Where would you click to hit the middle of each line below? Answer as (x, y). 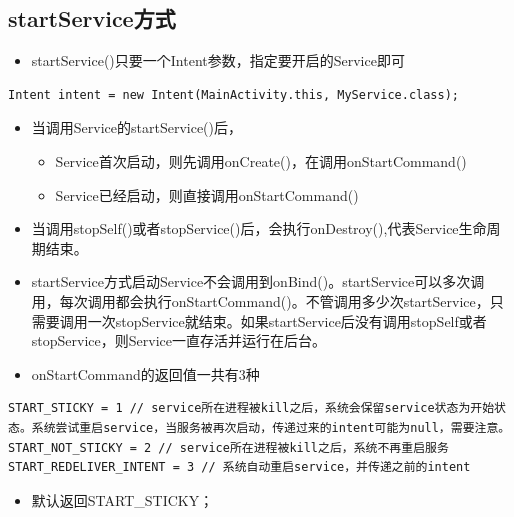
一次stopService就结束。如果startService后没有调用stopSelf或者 (287, 320)
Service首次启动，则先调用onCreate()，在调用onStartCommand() (261, 160)
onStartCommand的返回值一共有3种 (145, 373)
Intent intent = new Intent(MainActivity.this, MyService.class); (234, 94)
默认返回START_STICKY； (122, 499)
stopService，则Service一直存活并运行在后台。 (178, 340)
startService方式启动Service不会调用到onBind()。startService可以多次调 (258, 281)
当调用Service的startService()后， (136, 127)
